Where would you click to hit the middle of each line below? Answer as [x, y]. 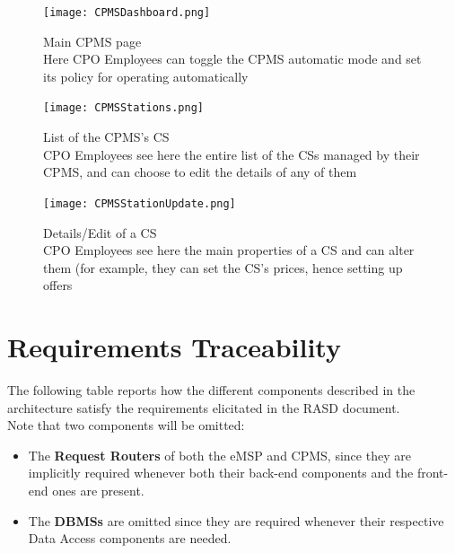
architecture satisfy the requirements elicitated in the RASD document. [204, 407]
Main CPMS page [92, 41]
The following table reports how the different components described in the [211, 390]
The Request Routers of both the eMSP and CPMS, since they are [219, 455]
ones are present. [98, 490]
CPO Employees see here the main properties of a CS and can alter [229, 250]
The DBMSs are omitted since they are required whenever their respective [236, 520]
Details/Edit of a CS [100, 232]
